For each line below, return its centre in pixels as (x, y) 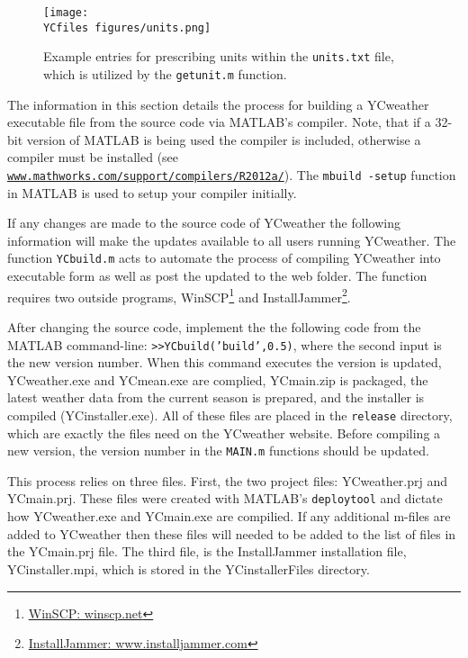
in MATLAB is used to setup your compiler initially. (152, 192)
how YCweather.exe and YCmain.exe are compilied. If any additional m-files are (229, 516)
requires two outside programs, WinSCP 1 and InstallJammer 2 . (179, 295)
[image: (66, 13)
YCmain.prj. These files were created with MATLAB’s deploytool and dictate (225, 498)
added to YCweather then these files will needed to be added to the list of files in (232, 533)
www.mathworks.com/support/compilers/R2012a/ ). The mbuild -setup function (232, 175)
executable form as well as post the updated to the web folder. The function (217, 276)
